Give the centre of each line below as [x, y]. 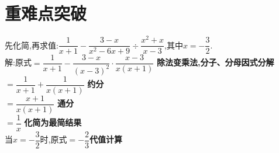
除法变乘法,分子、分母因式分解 [215, 62]
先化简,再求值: [32, 45]
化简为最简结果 [53, 122]
